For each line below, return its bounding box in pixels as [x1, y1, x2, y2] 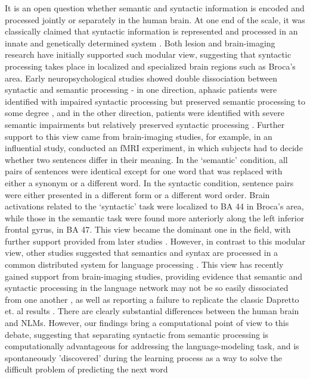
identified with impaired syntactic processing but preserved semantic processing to [5, 95, 305, 107]
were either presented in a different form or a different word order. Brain [5, 188, 270, 201]
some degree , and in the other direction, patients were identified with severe [5, 107, 285, 119]
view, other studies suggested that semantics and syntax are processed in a [5, 246, 278, 259]
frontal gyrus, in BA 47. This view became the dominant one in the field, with [5, 223, 291, 236]
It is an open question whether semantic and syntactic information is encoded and [5, 2, 305, 14]
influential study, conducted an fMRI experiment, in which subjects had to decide [5, 142, 303, 154]
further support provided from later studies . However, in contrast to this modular [5, 234, 305, 247]
